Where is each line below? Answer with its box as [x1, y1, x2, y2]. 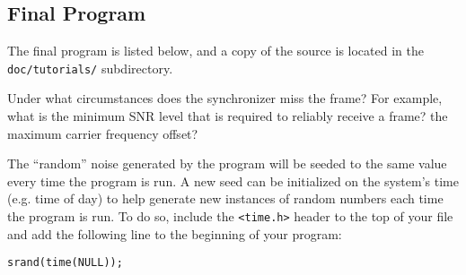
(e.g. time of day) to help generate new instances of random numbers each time [7, 189, 444, 208]
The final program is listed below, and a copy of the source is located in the [7, 41, 424, 60]
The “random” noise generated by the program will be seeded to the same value [7, 154, 447, 173]
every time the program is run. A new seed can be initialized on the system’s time [7, 171, 459, 190]
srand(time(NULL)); [7, 256, 123, 270]
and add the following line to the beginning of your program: [7, 224, 342, 243]
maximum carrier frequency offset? [7, 124, 198, 142]
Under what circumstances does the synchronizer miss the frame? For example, [7, 89, 443, 107]
